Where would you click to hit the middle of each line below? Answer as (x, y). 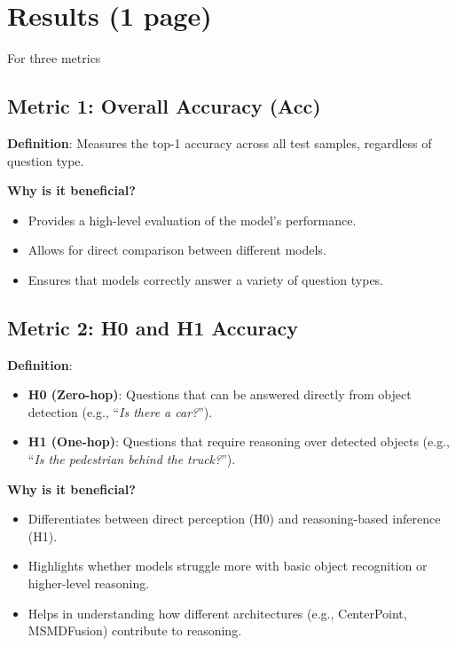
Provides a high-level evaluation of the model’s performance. (192, 220)
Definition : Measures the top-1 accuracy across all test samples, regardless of (220, 142)
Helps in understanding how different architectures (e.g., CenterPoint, (217, 613)
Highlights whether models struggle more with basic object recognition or (228, 566)
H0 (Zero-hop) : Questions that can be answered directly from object (220, 394)
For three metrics (54, 58)
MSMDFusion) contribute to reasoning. (135, 630)
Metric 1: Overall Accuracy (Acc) (164, 106)
